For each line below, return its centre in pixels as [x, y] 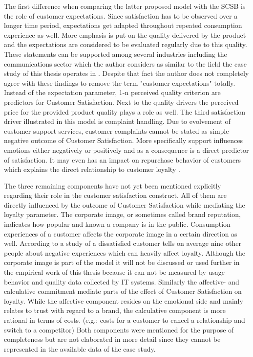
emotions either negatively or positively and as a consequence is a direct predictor [126, 150]
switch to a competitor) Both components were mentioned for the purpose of [119, 329]
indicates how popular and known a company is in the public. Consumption [117, 224]
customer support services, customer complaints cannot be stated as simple [116, 131]
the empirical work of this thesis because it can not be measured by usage [115, 272]
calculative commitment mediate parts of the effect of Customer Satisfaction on [123, 291]
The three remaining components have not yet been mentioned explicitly [113, 185]
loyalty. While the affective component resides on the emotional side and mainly [124, 300]
